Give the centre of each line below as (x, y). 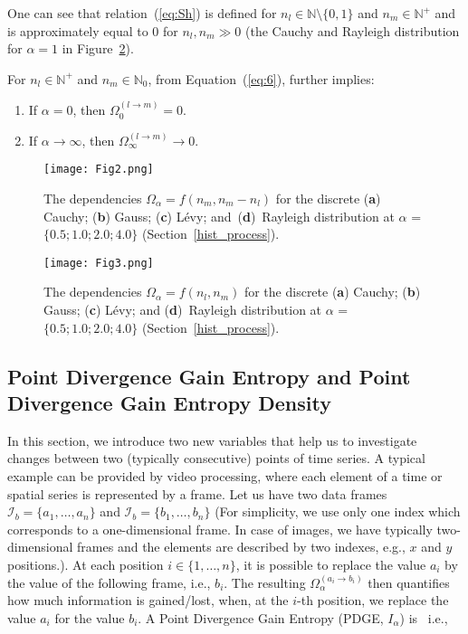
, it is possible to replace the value (331, 564)
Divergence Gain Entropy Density (169, 403)
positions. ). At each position (86, 564)
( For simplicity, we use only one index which (338, 511)
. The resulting (265, 582)
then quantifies (409, 582)
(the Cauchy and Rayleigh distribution (352, 30)
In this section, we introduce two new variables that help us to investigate (212, 440)
